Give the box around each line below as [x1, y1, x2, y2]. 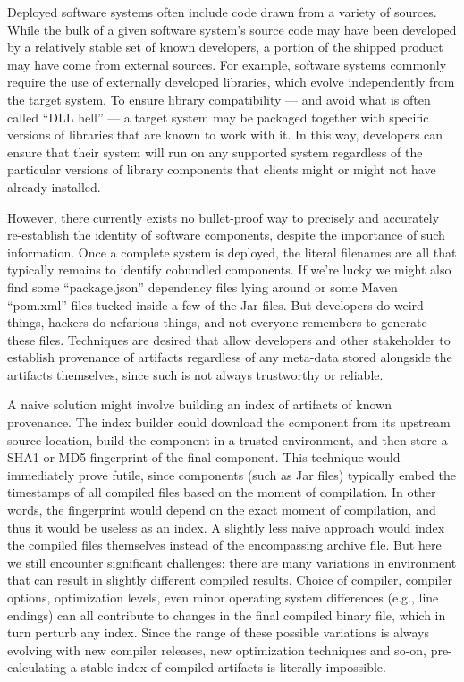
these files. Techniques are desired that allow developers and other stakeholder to [7, 330, 451, 349]
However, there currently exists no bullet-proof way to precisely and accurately [7, 207, 440, 226]
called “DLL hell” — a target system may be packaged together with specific [7, 107, 429, 126]
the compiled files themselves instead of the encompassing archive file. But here [7, 535, 442, 554]
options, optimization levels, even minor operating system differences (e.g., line [7, 588, 439, 606]
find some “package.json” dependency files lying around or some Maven [7, 277, 398, 296]
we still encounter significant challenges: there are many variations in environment [7, 552, 457, 571]
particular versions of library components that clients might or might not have [7, 160, 436, 179]
